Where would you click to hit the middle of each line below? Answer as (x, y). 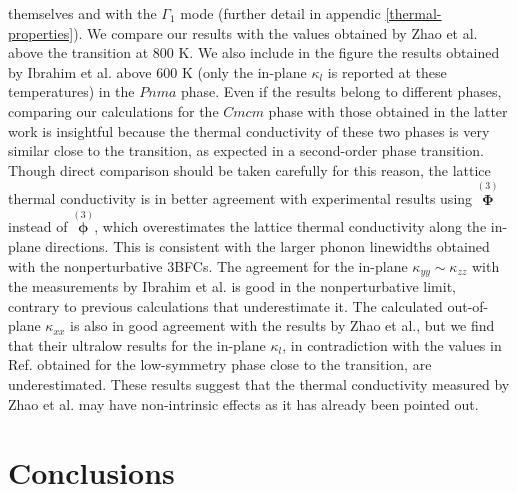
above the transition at (78, 52)
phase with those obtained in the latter (388, 110)
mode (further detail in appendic (280, 13)
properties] (41, 32)
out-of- (468, 305)
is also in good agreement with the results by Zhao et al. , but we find (282, 325)
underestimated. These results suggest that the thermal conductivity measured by (259, 383)
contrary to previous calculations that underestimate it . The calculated (225, 305)
